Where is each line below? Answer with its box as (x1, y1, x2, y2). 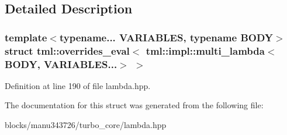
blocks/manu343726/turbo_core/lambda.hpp (5, 119, 167, 131)
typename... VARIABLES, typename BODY (59, 30, 274, 44)
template (5, 30, 47, 44)
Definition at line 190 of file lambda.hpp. (5, 79, 151, 91)
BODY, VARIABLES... (5, 56, 117, 71)
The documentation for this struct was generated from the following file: (5, 99, 264, 111)
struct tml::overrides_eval (5, 43, 130, 58)
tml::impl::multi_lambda (146, 43, 265, 58)
